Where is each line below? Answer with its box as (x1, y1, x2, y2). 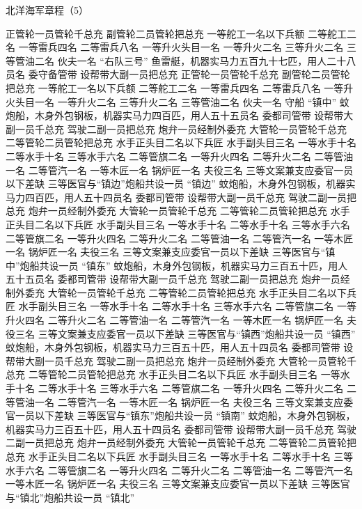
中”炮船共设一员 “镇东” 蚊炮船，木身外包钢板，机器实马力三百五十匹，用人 (6, 258, 348, 272)
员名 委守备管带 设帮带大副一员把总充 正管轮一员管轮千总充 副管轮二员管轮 (6, 67, 350, 81)
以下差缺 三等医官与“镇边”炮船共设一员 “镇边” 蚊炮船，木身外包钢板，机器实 (6, 176, 356, 191)
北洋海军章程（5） (6, 3, 88, 17)
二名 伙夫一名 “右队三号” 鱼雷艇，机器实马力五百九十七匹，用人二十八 (34, 53, 356, 68)
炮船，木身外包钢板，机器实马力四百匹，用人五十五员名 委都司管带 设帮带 (6, 108, 344, 123)
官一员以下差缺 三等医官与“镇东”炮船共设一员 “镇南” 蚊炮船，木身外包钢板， (6, 408, 356, 423)
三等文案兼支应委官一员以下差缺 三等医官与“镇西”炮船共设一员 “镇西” (38, 326, 356, 340)
